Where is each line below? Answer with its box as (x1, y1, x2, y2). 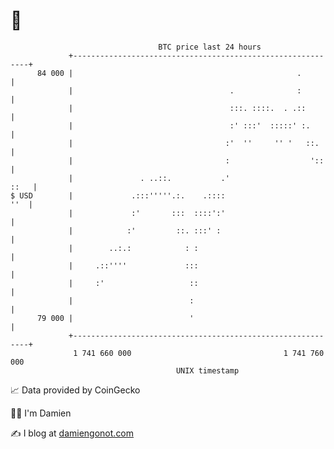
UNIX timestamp (175, 365, 240, 376)
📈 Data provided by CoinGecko (10, 384, 141, 396)
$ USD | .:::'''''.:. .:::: (10, 190, 226, 201)
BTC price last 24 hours (158, 42, 262, 52)
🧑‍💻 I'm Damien (10, 407, 72, 419)
